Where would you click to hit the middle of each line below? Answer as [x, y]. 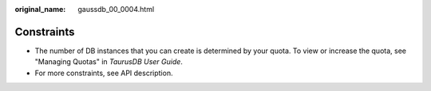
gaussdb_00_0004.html [116, 9]
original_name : [40, 9]
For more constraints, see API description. [104, 73]
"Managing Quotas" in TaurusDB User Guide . [109, 62]
